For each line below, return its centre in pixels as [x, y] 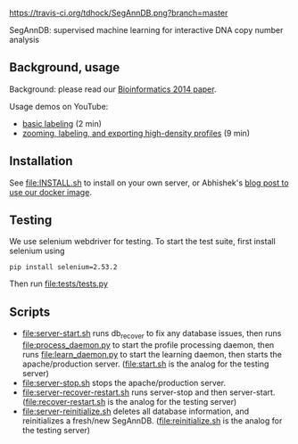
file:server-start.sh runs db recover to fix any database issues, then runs [152, 335]
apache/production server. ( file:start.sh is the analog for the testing [145, 364]
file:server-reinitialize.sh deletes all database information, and [136, 411]
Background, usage [65, 67]
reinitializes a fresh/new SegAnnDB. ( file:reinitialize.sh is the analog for [152, 421]
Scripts [30, 312]
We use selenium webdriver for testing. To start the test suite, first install [143, 242]
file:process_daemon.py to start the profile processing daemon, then [148, 345]
